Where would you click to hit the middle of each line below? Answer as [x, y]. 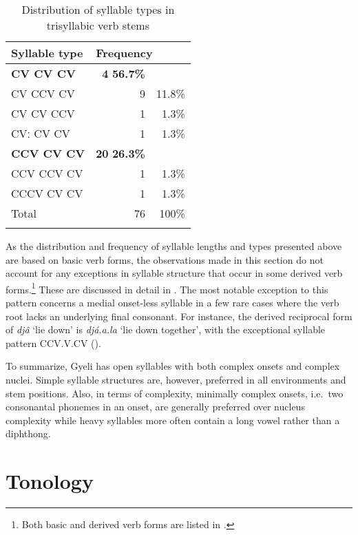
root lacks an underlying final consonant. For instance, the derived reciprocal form [179, 316]
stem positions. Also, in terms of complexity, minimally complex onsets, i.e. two [175, 393]
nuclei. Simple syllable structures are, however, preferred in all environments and [176, 379]
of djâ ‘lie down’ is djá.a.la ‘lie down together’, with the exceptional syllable [166, 329]
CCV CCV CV [47, 173]
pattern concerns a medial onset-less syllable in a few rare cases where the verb [172, 303]
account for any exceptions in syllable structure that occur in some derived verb [174, 273]
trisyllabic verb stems [98, 25]
